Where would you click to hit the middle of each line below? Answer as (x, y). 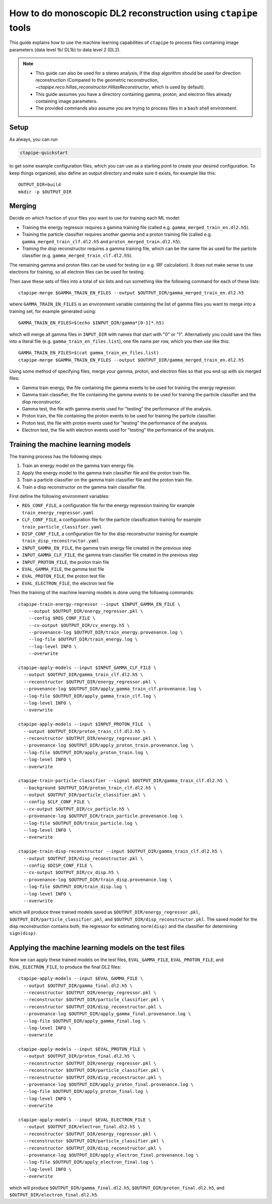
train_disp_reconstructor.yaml (60, 541)
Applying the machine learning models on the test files (97, 948)
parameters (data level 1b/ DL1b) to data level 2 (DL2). (65, 49)
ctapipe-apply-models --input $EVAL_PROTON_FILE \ (82, 1049)
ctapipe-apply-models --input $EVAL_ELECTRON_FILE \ (85, 1120)
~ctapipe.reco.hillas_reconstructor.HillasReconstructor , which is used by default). (120, 87)
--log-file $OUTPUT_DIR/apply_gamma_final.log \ (85, 1021)
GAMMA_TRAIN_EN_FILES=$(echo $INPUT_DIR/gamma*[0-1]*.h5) (91, 323)
